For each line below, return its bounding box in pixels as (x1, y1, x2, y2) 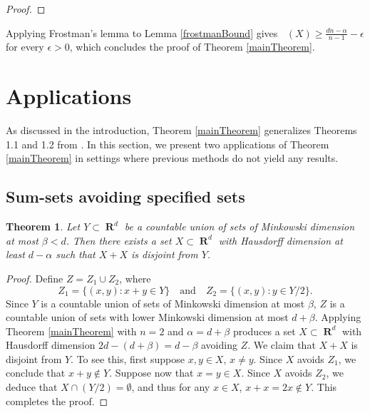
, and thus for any (131, 379, 210, 394)
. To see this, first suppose (71, 351, 185, 366)
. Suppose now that (109, 365, 194, 380)
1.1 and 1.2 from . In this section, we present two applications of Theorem (6, 136, 329, 151)
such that (56, 247, 96, 262)
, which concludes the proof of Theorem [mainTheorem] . (69, 39, 315, 54)
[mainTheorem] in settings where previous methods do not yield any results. (6, 151, 339, 165)
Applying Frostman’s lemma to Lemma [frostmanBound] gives (6, 25, 278, 40)
